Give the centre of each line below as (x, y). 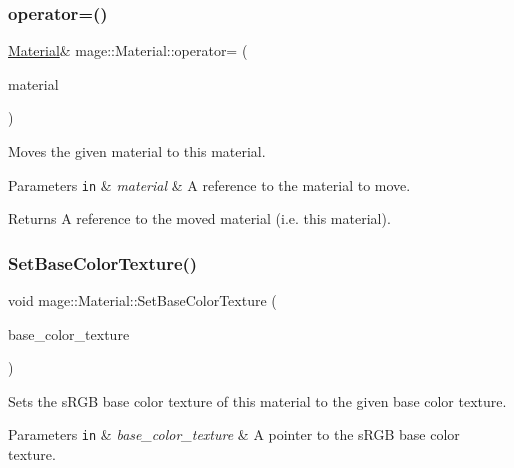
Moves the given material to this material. (137, 151)
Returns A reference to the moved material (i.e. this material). (199, 218)
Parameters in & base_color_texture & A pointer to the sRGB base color (234, 434)
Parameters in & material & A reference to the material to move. (209, 184)
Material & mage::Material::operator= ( (128, 50)
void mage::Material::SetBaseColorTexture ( (142, 300)
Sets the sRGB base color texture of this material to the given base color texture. (257, 400)
